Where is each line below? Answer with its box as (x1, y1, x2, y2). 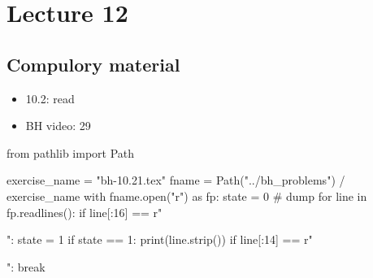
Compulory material (7, 51, 180, 76)
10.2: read (25, 89, 75, 106)
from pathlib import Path (7, 144, 135, 161)
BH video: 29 (25, 117, 91, 134)
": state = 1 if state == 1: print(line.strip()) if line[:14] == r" (7, 231, 313, 248)
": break (7, 258, 46, 275)
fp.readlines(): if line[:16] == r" (7, 203, 163, 220)
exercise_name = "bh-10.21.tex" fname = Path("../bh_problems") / (7, 172, 345, 189)
